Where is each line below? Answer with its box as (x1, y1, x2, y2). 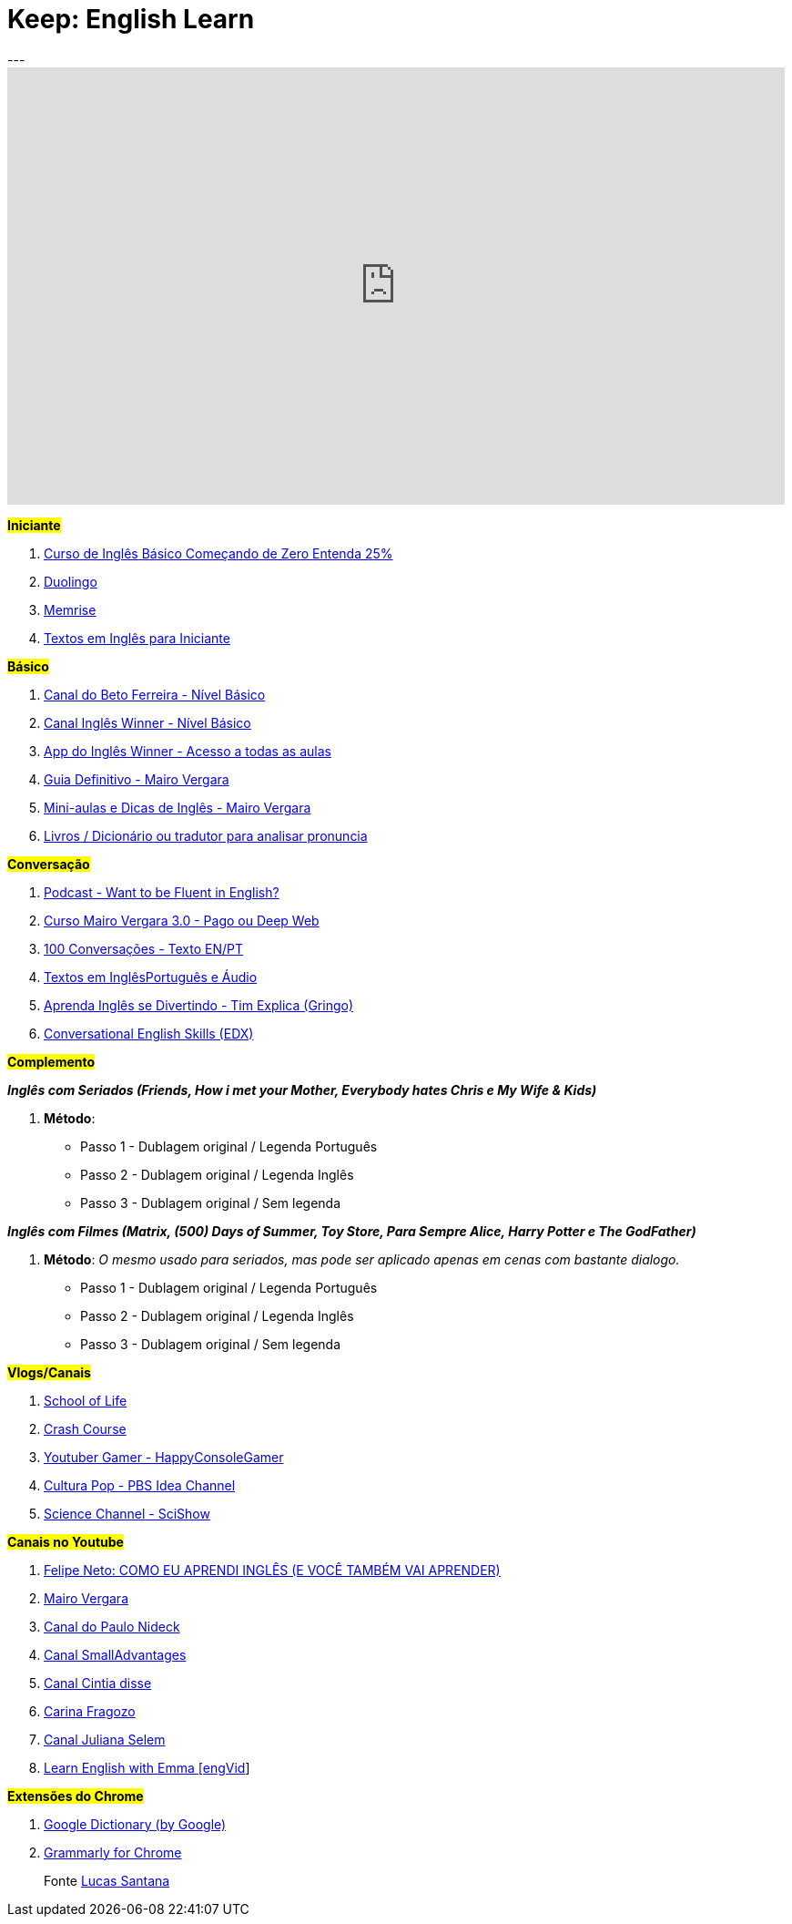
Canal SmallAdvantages (44, 1646, 187, 1663)
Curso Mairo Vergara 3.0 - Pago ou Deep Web (44, 912, 320, 928)
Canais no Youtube (7, 1533, 124, 1550)
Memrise (44, 601, 96, 618)
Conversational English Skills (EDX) (44, 1025, 254, 1041)
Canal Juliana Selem (44, 1731, 166, 1747)
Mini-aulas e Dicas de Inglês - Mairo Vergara (44, 799, 311, 815)
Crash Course (44, 1420, 127, 1437)
